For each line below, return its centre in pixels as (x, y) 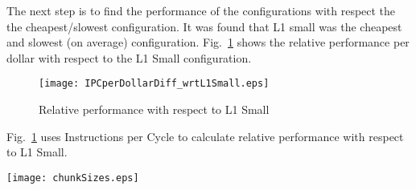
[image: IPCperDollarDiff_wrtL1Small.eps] (154, 84)
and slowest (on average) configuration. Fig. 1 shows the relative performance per (208, 42)
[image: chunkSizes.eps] (73, 178)
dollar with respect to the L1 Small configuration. (129, 57)
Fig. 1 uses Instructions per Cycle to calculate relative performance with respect (205, 136)
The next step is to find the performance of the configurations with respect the (201, 10)
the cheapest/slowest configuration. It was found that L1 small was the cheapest (204, 26)
